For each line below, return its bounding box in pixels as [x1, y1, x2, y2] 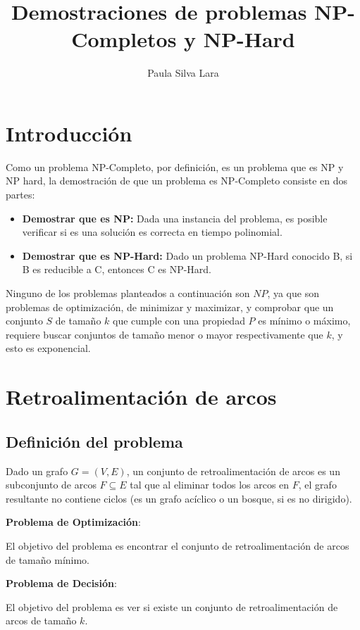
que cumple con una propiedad [113, 313, 245, 328]
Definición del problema [6, 430, 183, 452]
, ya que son [267, 286, 319, 300]
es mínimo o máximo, [258, 313, 351, 328]
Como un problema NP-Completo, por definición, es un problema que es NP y [6, 159, 344, 174]
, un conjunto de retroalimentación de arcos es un [126, 463, 340, 478]
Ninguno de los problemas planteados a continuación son [6, 286, 250, 300]
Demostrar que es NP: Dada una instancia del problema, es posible [22, 210, 328, 225]
